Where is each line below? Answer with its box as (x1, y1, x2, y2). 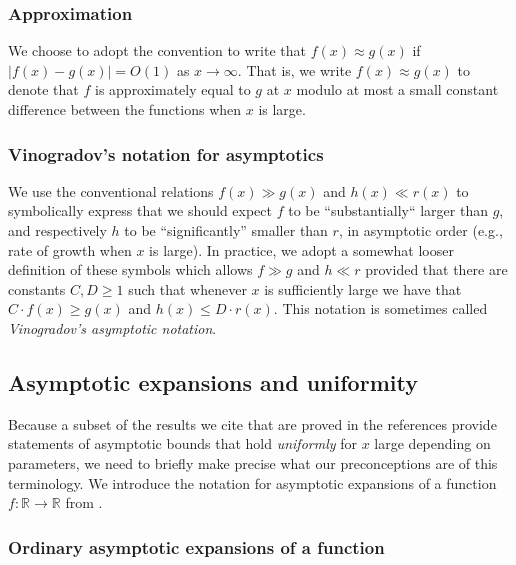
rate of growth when (8, 239, 132, 260)
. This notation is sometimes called (273, 298, 488, 319)
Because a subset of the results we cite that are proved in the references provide (8, 413, 497, 434)
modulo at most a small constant (296, 79, 499, 100)
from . (65, 492, 103, 513)
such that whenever (128, 278, 247, 299)
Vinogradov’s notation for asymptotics (8, 141, 324, 166)
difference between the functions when (8, 99, 242, 119)
